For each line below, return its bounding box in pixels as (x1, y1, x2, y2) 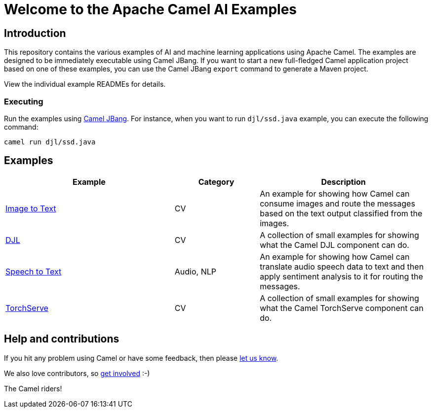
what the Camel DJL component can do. (260, 240, 409, 250)
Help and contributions (4, 333, 119, 345)
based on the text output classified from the (260, 208, 423, 218)
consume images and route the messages (260, 198, 415, 208)
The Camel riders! (4, 384, 62, 393)
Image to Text (5, 203, 56, 213)
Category (198, 176, 235, 187)
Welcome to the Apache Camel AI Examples (4, 1, 297, 18)
